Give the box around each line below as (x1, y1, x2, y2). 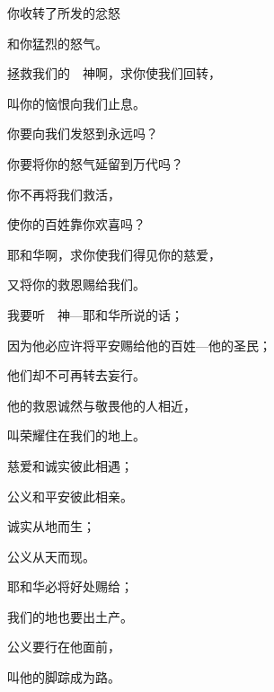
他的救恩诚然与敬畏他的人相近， (7, 395, 196, 414)
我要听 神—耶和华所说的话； (7, 305, 183, 324)
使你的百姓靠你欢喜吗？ (7, 215, 146, 234)
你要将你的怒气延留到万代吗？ (7, 154, 183, 173)
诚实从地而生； (7, 517, 95, 536)
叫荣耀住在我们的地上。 (7, 426, 146, 445)
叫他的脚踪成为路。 (7, 668, 120, 687)
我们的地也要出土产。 (7, 607, 133, 625)
